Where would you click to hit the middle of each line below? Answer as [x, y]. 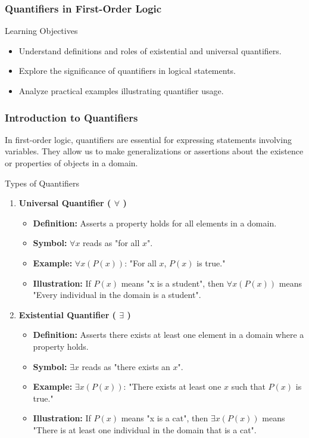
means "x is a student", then [173, 283]
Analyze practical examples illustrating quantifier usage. [121, 91]
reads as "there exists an [126, 366]
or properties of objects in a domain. [71, 163]
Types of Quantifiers [42, 183]
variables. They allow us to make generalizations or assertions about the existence [154, 151]
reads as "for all [111, 243]
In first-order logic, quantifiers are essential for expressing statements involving [148, 139]
